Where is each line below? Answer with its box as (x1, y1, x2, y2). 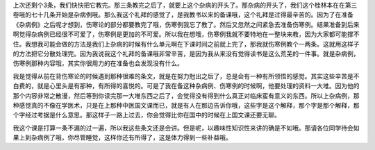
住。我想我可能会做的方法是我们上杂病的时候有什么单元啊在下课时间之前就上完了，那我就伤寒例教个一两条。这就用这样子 (12, 40, 360, 48)
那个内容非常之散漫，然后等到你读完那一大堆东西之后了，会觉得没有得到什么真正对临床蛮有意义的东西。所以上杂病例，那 (12, 91, 360, 100)
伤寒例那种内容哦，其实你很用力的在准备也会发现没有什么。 (12, 59, 183, 67)
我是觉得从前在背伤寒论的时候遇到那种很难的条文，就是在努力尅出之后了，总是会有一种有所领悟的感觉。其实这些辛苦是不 (12, 72, 360, 80)
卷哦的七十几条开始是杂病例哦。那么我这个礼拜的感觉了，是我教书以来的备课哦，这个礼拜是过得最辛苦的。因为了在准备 (12, 10, 353, 19)
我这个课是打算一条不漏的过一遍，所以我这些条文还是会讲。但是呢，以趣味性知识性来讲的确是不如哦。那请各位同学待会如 (12, 124, 360, 132)
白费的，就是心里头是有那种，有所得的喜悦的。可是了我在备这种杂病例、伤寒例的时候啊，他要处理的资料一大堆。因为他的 (12, 82, 360, 90)
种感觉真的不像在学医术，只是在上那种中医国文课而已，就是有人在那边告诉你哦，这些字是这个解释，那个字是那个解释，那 (12, 101, 360, 109)
